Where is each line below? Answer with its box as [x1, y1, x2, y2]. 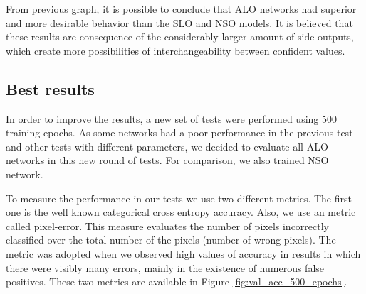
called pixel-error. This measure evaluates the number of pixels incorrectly [6, 218, 330, 233]
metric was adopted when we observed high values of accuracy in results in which [6, 246, 361, 261]
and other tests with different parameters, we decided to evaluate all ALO [6, 138, 328, 153]
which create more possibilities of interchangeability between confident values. [6, 43, 345, 58]
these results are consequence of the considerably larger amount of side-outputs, [6, 29, 354, 44]
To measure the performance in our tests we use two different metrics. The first [6, 190, 352, 205]
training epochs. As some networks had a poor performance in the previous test [6, 125, 353, 140]
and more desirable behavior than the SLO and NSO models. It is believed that [6, 15, 353, 30]
